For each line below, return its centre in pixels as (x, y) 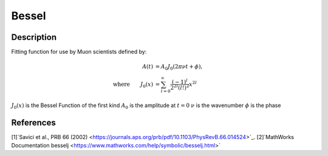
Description (34, 37)
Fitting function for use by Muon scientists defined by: (79, 52)
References (33, 122)
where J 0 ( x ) (133, 85)
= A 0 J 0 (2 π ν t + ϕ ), (179, 68)
